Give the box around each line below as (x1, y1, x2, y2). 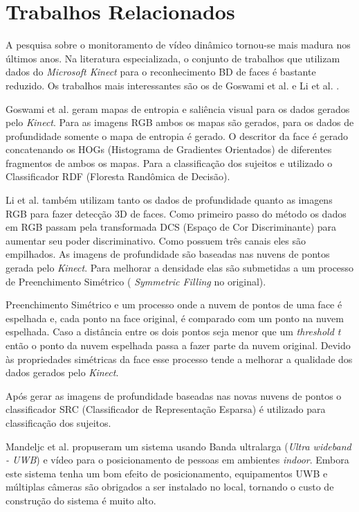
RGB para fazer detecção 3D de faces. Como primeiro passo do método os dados (6, 206, 347, 220)
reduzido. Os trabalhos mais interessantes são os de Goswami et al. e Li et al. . (6, 78, 340, 92)
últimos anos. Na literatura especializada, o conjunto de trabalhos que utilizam (6, 51, 340, 65)
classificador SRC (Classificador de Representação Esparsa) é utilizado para (6, 402, 326, 416)
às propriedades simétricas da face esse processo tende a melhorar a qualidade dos (6, 351, 353, 366)
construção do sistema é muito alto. (6, 493, 156, 507)
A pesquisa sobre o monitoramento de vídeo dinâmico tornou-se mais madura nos (6, 37, 351, 52)
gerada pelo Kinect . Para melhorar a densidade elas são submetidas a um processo (6, 261, 354, 275)
